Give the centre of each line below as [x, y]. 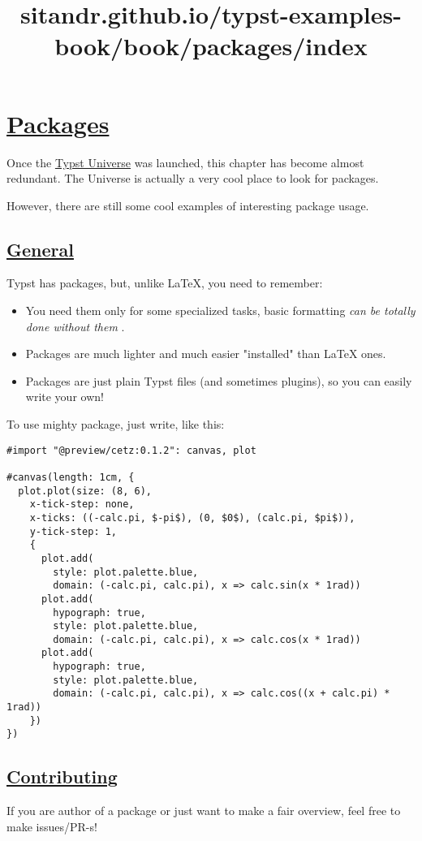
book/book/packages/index [211, 46]
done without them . [75, 326]
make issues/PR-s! [52, 826]
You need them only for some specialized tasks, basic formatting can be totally [220, 311]
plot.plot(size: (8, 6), [85, 491]
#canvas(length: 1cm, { [71, 477]
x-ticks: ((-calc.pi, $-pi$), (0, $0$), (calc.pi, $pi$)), [192, 518]
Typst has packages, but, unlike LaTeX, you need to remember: [165, 283]
